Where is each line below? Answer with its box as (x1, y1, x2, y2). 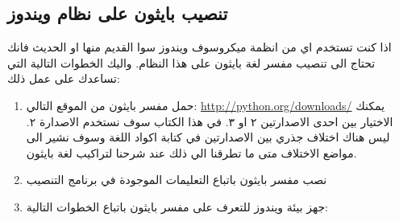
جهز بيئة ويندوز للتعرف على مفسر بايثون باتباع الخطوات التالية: (26, 198, 328, 215)
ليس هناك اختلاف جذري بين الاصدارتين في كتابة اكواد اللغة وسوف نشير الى (26, 129, 390, 145)
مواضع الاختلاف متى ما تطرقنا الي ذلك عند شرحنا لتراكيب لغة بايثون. (26, 144, 357, 161)
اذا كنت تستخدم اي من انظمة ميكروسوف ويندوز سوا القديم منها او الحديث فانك (7, 39, 392, 55)
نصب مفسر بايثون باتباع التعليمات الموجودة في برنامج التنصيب (26, 171, 327, 188)
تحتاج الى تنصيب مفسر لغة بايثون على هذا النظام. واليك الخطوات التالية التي (7, 54, 376, 71)
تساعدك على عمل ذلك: (7, 70, 120, 87)
